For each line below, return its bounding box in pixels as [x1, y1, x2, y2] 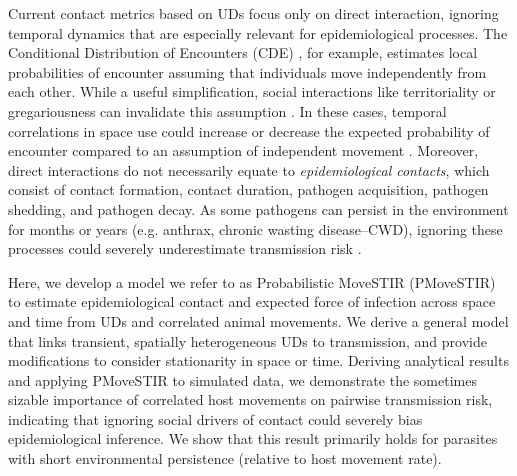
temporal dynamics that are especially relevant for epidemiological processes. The [8, 22, 508, 43]
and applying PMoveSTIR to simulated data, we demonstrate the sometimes [8, 369, 477, 390]
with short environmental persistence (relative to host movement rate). [8, 448, 442, 469]
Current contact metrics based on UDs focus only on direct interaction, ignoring [8, 3, 499, 23]
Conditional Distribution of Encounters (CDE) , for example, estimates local [8, 42, 478, 63]
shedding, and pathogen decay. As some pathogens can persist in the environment [8, 198, 509, 219]
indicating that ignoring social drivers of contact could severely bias [8, 408, 423, 429]
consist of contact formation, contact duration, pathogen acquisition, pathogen [8, 179, 489, 200]
